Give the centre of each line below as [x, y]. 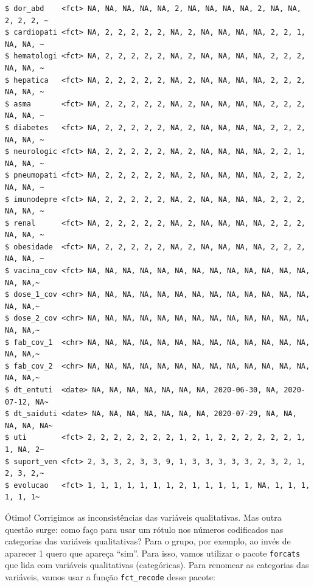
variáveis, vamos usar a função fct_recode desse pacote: [110, 576]
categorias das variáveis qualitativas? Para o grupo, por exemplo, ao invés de [148, 541]
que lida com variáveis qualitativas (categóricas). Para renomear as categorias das [157, 565]
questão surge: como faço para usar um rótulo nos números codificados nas [144, 529]
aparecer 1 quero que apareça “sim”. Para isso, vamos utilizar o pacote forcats [153, 553]
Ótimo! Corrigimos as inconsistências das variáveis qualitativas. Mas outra [143, 517]
